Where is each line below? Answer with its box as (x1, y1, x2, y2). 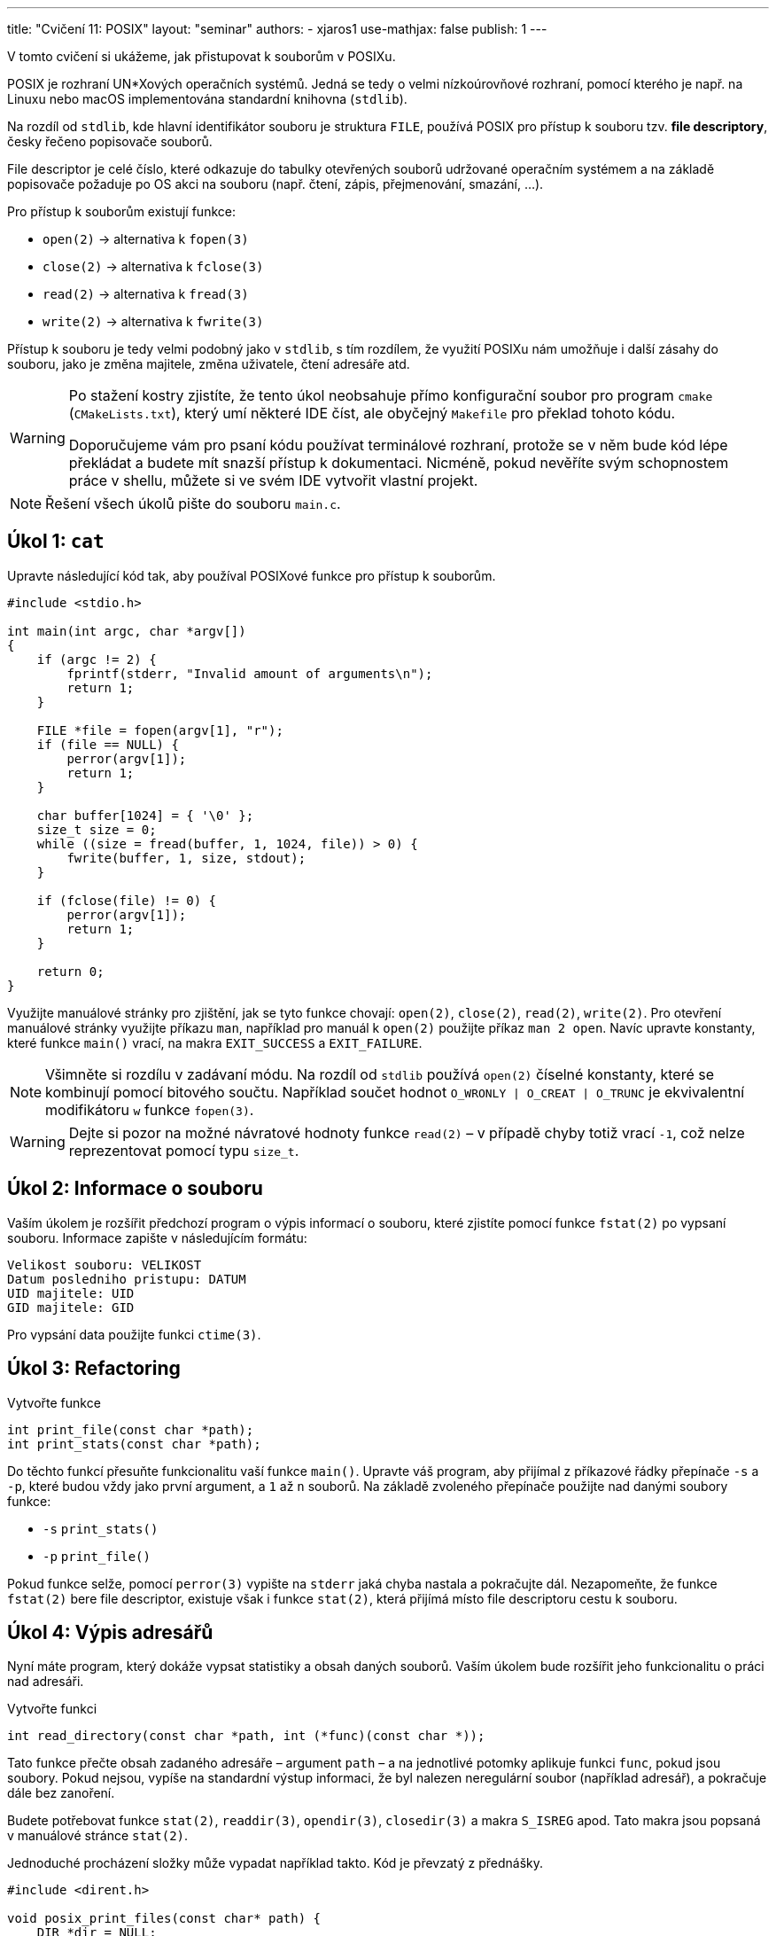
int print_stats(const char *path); (7, 1436, 261, 1451)
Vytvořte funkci (7, 1701, 97, 1717)
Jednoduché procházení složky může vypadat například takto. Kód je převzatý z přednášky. (7, 1855, 543, 1871)
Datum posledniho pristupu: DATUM (7, 1271, 246, 1286)
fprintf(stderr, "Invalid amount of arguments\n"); (66, 666, 433, 681)
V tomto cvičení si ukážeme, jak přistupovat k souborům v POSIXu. (7, 49, 396, 64)
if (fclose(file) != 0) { (36, 893, 217, 908)
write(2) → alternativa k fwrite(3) (43, 314, 264, 329)
